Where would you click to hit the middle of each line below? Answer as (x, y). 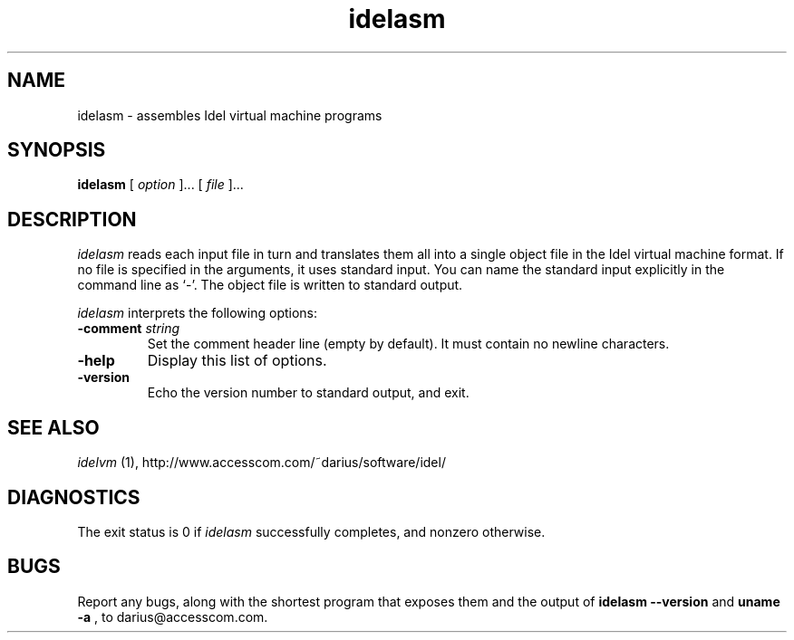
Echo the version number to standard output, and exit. (308, 393)
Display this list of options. (237, 361)
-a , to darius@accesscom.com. (173, 616)
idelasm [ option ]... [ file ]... (160, 185)
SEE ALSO (53, 427)
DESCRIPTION (72, 219)
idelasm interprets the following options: (198, 313)
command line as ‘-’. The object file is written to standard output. (270, 285)
